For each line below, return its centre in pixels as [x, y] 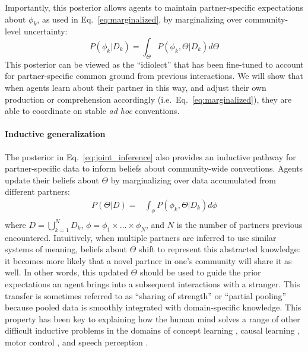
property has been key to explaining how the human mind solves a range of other [153, 318]
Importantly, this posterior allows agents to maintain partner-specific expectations [154, 7]
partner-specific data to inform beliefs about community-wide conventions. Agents [154, 168]
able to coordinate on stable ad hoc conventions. [92, 111]
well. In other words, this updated [66, 272]
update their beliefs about [52, 180]
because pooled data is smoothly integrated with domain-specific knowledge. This [153, 307]
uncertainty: [45, 31]
